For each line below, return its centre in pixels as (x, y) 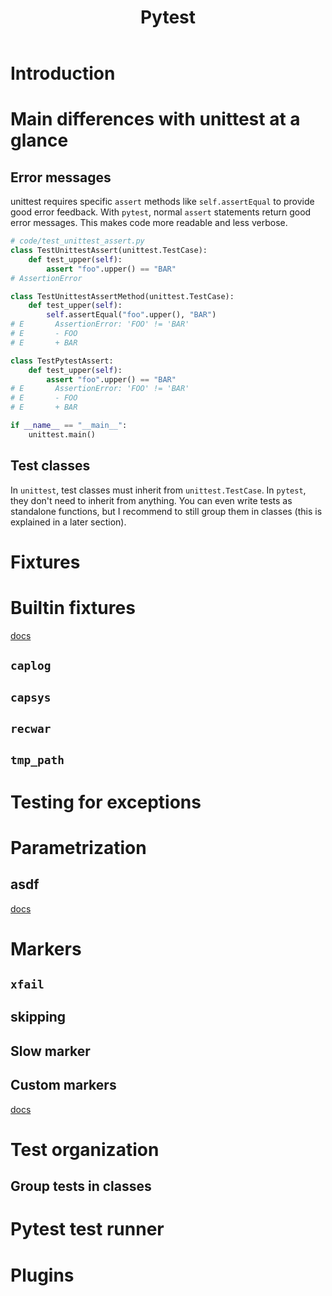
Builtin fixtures (73, 608)
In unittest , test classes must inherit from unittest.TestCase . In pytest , (158, 490)
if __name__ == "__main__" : (69, 426)
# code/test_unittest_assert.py (77, 241)
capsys (31, 697)
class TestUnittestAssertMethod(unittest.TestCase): (122, 296)
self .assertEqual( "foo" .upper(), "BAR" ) (131, 315)
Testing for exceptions (106, 802)
